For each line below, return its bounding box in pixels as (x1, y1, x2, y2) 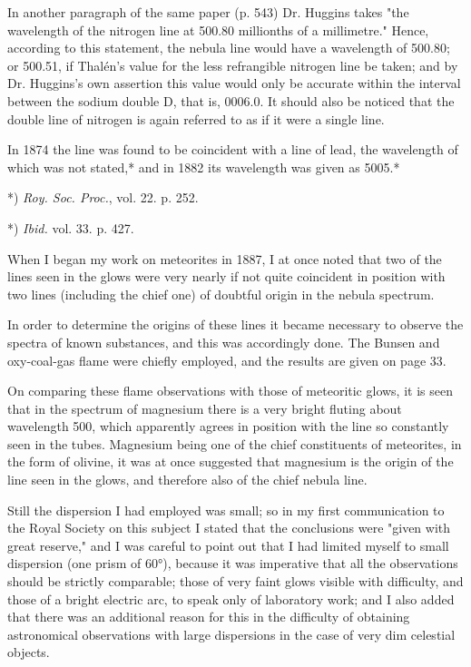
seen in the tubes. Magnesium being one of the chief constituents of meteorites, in (7, 434, 462, 453)
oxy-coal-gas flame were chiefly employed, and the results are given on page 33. (7, 350, 446, 369)
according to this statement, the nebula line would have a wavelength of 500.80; (7, 38, 450, 57)
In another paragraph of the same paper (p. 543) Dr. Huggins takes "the (7, 3, 409, 21)
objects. (7, 642, 50, 662)
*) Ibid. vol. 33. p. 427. (7, 218, 134, 237)
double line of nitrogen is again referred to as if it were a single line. (7, 109, 385, 128)
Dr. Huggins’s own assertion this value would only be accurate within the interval (7, 74, 461, 93)
